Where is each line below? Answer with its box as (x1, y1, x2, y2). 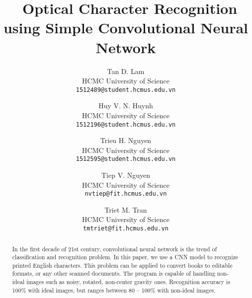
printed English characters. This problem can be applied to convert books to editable (12, 261, 233, 269)
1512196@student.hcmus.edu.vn (76, 121, 176, 128)
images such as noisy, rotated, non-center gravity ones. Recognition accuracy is (26, 278, 231, 286)
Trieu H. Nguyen (100, 135, 152, 146)
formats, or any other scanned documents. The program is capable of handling (12, 269, 215, 278)
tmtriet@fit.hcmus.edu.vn (83, 225, 168, 232)
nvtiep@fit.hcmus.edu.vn (84, 190, 167, 198)
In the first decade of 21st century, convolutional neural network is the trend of (12, 244, 217, 253)
